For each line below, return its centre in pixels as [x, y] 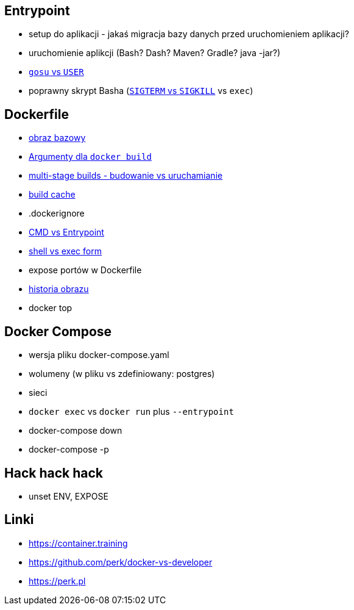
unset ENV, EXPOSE [69, 496]
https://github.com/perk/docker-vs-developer [121, 562]
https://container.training [78, 543]
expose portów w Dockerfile [85, 270]
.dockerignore [57, 213]
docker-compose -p [69, 450]
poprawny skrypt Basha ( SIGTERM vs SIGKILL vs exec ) [141, 91]
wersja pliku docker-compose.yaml [99, 355]
